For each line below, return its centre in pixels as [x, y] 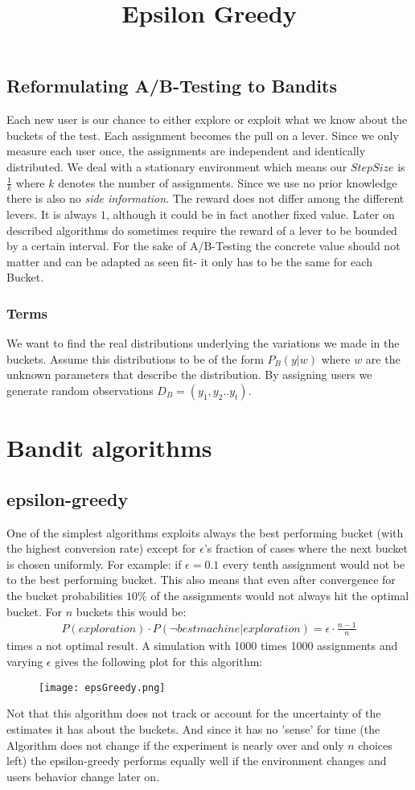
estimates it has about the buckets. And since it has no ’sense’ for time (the [193, 728]
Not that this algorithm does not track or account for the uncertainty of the [194, 713]
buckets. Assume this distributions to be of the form [135, 358]
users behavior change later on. [83, 776]
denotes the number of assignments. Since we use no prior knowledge [228, 182]
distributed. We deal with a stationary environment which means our [177, 166]
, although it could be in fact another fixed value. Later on [250, 214]
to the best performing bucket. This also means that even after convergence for [201, 580]
